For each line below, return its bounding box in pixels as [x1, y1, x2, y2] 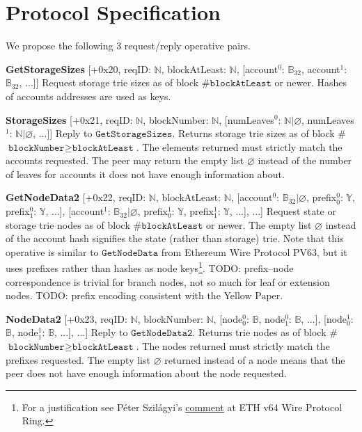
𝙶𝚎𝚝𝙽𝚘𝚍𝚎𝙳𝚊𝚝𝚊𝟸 [131, 328, 193, 339]
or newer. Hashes [274, 75, 347, 90]
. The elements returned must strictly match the [136, 139, 343, 154]
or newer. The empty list [205, 217, 312, 232]
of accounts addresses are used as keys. [6, 88, 171, 103]
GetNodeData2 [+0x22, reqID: [6, 190, 146, 205]
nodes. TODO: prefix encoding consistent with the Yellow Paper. [6, 288, 283, 303]
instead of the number [258, 153, 352, 168]
